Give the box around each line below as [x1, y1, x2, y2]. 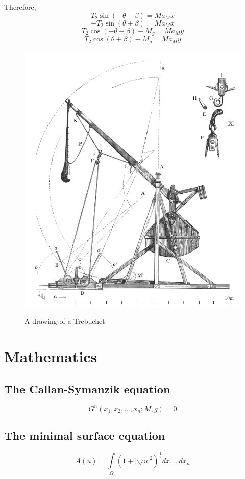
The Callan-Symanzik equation [4, 381, 170, 396]
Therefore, [4, 2, 36, 12]
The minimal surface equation [4, 427, 165, 443]
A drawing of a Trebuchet [24, 316, 105, 326]
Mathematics [4, 346, 97, 367]
